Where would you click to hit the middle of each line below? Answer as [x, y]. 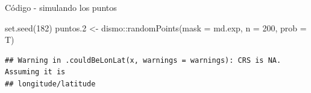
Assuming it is [35, 72]
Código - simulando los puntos [61, 7]
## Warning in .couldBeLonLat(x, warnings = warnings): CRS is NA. [143, 60]
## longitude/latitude [50, 84]
